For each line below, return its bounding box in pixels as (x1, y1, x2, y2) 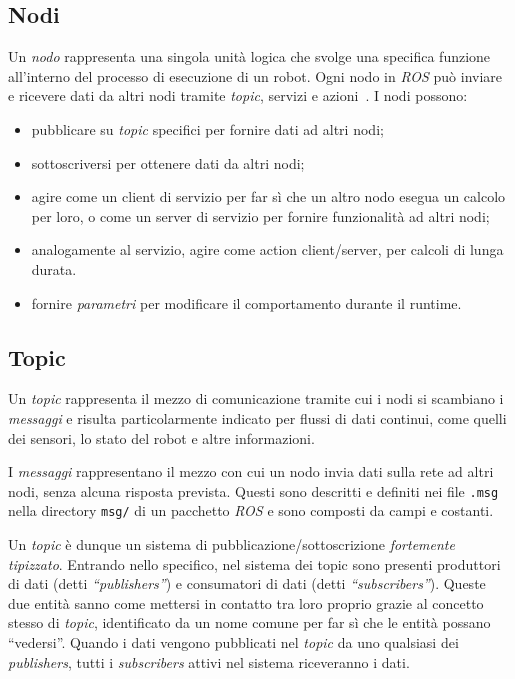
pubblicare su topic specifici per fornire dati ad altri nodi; (31, 118, 384, 139)
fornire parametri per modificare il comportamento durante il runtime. (31, 292, 462, 313)
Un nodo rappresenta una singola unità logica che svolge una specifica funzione (8, 46, 491, 67)
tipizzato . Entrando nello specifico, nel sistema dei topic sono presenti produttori (8, 553, 501, 574)
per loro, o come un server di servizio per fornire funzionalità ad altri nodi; (31, 205, 490, 226)
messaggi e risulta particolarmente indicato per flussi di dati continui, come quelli (8, 407, 507, 428)
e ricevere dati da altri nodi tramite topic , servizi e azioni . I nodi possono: (8, 85, 468, 106)
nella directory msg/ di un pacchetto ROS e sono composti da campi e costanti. (8, 500, 494, 521)
